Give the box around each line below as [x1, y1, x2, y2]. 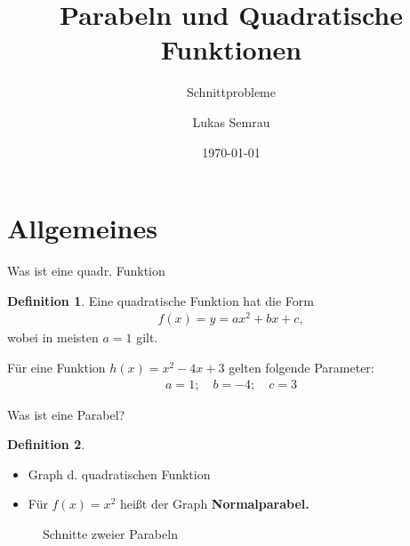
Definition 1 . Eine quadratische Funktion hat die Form [7, 291, 314, 309]
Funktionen [160, 31, 302, 68]
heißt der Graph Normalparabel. [119, 494, 310, 513]
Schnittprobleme [186, 83, 276, 101]
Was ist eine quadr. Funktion [7, 261, 165, 280]
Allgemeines [7, 210, 157, 246]
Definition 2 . [7, 435, 85, 454]
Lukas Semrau [192, 112, 270, 131]
